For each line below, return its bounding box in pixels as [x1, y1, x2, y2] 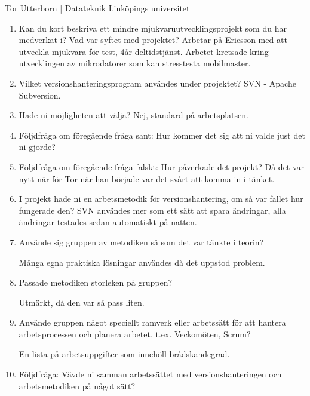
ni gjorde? [19, 140, 56, 153]
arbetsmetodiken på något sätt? [19, 379, 136, 392]
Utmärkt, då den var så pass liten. [19, 296, 145, 308]
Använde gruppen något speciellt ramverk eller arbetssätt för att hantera [19, 316, 286, 329]
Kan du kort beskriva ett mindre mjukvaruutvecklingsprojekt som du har [19, 22, 287, 34]
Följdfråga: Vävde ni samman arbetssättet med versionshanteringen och [19, 368, 282, 380]
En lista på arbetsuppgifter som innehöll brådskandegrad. [19, 348, 230, 360]
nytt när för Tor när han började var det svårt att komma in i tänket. [19, 172, 275, 185]
